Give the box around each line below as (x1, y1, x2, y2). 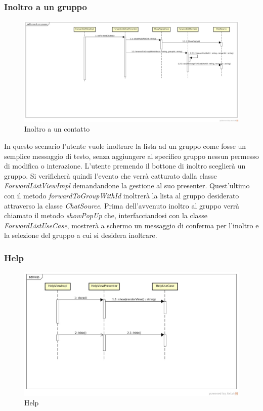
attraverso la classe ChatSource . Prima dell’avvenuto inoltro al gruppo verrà (4, 200, 240, 211)
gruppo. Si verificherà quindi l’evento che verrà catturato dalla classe (4, 170, 217, 181)
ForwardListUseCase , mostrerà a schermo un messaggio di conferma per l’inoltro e (4, 220, 259, 230)
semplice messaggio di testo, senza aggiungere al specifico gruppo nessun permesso (4, 150, 259, 161)
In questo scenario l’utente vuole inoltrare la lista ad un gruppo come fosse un (4, 140, 246, 151)
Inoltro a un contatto (24, 124, 90, 134)
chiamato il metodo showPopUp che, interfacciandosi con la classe (4, 210, 207, 221)
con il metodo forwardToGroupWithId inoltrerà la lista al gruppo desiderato (4, 190, 239, 200)
